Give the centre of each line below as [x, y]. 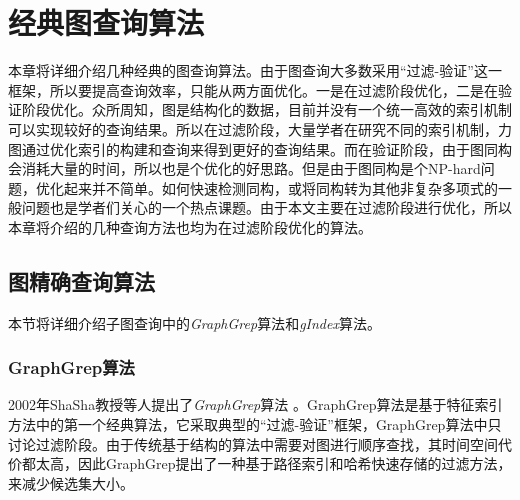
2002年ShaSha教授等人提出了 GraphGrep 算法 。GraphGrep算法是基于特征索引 [255, 404]
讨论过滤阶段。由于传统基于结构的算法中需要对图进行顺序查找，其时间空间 [253, 443]
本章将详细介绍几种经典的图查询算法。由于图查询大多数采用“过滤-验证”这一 [255, 70]
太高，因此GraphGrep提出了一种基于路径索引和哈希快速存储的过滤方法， [273, 463]
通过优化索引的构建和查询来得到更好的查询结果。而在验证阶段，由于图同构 [266, 148]
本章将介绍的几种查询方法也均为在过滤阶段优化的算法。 [190, 226]
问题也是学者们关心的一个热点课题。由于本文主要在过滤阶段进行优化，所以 [266, 207]
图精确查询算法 [81, 280]
